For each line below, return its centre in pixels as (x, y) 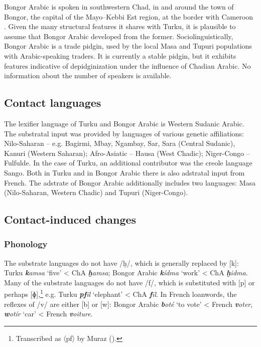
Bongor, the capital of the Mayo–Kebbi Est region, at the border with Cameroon (129, 16)
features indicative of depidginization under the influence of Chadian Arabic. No (127, 65)
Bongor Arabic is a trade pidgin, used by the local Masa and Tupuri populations (128, 46)
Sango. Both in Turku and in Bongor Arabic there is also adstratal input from (124, 172)
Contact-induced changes (70, 219)
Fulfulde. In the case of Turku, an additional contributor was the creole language (128, 163)
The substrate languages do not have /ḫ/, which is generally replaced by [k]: (121, 263)
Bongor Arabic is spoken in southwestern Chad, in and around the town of (119, 7)
